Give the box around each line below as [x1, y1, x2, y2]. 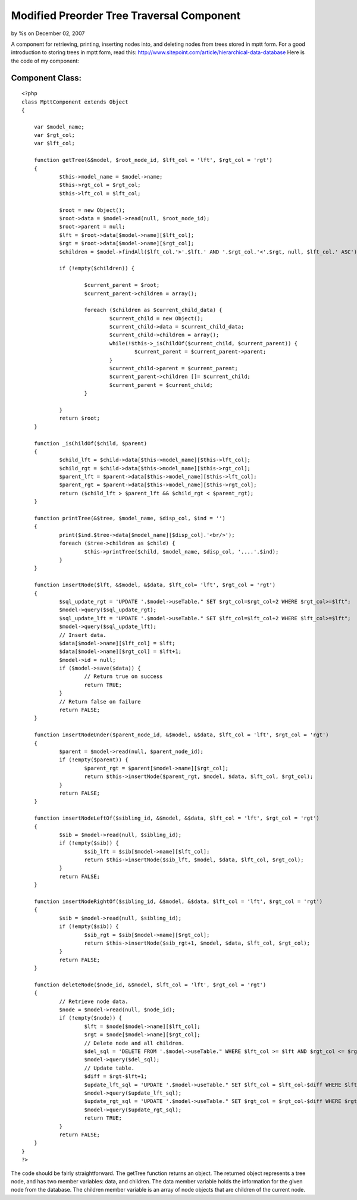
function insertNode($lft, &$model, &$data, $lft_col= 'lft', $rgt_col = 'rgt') [33, 582, 276, 589]
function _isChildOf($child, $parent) [33, 440, 148, 446]
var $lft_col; [33, 140, 76, 147]
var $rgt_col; [33, 132, 76, 139]
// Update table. [84, 1064, 135, 1071]
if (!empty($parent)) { [59, 757, 129, 763]
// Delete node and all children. [84, 1039, 185, 1046]
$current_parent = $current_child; [109, 382, 214, 388]
